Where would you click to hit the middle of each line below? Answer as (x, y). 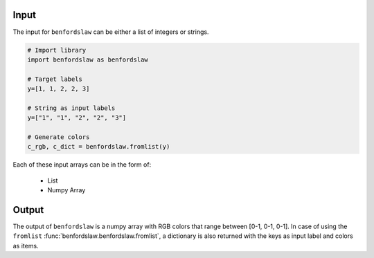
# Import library (57, 50)
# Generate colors (59, 137)
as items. (26, 246)
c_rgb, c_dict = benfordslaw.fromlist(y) (99, 147)
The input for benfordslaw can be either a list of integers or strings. (111, 32)
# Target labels (55, 79)
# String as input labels (71, 108)
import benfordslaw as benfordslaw (88, 59)
